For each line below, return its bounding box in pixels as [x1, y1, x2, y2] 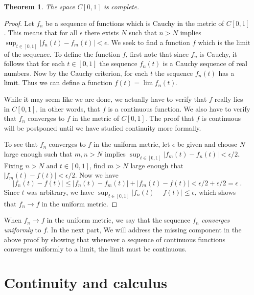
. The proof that [145, 113, 194, 123]
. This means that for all [4, 27, 77, 38]
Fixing [4, 160, 23, 170]
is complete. [104, 1, 139, 11]
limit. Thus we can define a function [4, 77, 113, 88]
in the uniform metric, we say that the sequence [46, 215, 190, 225]
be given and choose [177, 139, 237, 149]
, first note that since [125, 48, 189, 59]
